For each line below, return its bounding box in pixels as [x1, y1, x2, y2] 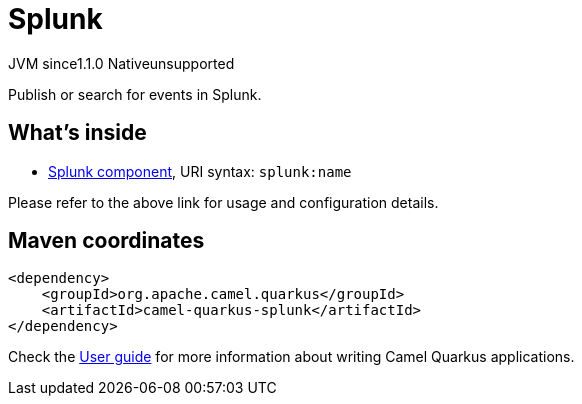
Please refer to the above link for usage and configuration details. [8, 193, 439, 211]
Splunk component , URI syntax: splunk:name [48, 162, 352, 180]
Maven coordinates [8, 228, 205, 254]
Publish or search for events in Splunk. [8, 85, 262, 103]
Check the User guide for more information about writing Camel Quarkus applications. [8, 348, 575, 366]
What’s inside [8, 120, 147, 146]
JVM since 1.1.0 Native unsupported [8, 54, 235, 72]
